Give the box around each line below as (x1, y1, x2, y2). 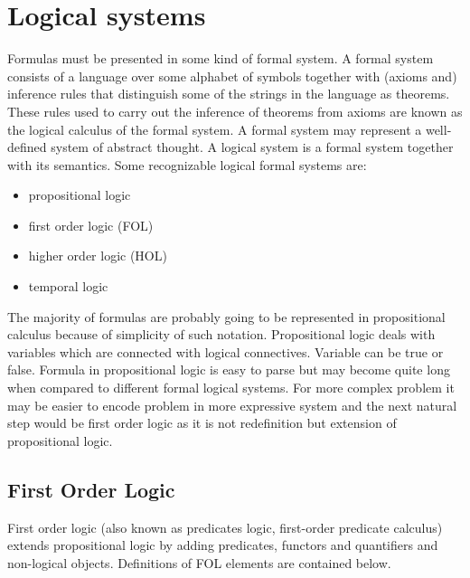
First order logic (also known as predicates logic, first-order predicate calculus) (7, 517, 443, 536)
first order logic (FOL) (28, 215, 154, 234)
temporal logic (28, 277, 108, 296)
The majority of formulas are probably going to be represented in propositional (7, 307, 446, 326)
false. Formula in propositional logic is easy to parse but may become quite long (7, 360, 450, 379)
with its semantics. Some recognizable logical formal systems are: (7, 155, 367, 174)
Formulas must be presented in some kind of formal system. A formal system (7, 49, 434, 68)
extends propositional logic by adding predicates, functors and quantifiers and (7, 535, 438, 554)
